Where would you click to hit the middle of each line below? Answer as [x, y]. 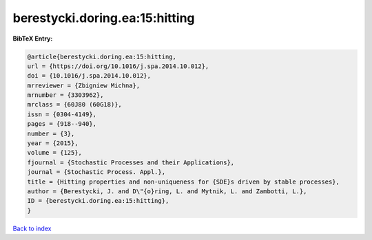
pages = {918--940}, [62, 124]
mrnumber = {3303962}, [65, 95]
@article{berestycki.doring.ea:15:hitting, [102, 56]
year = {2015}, [53, 143]
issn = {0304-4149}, [62, 114]
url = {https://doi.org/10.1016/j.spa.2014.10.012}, [118, 66]
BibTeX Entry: [33, 39]
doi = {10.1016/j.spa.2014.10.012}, [89, 76]
